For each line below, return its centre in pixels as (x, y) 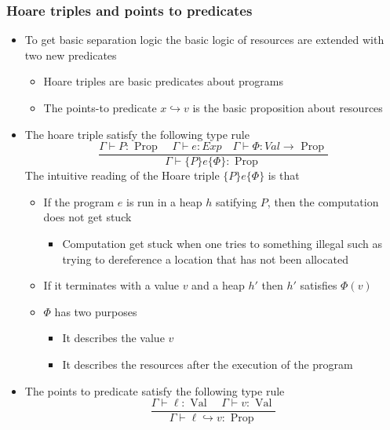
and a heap (218, 285)
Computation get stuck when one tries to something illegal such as (222, 244)
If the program (79, 201)
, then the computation (323, 201)
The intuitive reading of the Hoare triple (122, 175)
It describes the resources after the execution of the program (208, 364)
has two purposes (96, 311)
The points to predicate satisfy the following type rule (155, 390)
